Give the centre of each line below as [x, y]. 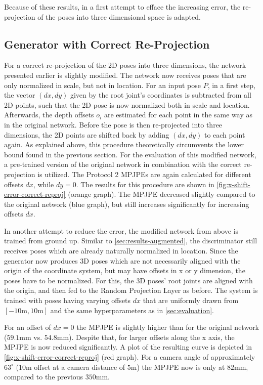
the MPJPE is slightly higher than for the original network [168, 327]
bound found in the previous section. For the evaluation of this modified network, [130, 154]
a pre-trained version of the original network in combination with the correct [123, 164]
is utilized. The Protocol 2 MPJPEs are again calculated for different [144, 174]
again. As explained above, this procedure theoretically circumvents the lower [124, 144]
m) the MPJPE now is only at [178, 367]
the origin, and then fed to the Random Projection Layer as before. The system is [131, 290]
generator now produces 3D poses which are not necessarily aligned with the [122, 260]
